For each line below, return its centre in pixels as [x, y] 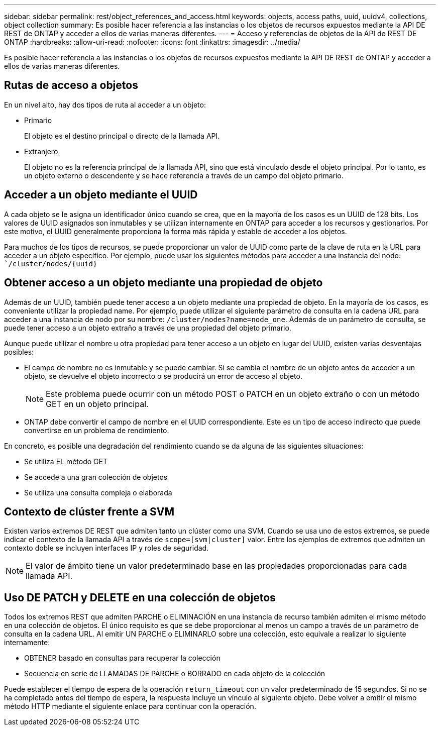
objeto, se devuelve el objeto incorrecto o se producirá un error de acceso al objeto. [163, 376]
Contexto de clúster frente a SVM [89, 511]
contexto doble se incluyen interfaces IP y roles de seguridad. [106, 548]
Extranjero [41, 151]
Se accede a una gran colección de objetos [96, 477]
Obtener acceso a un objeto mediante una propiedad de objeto [163, 283]
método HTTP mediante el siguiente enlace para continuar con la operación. [130, 706]
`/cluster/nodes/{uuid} [51, 264]
